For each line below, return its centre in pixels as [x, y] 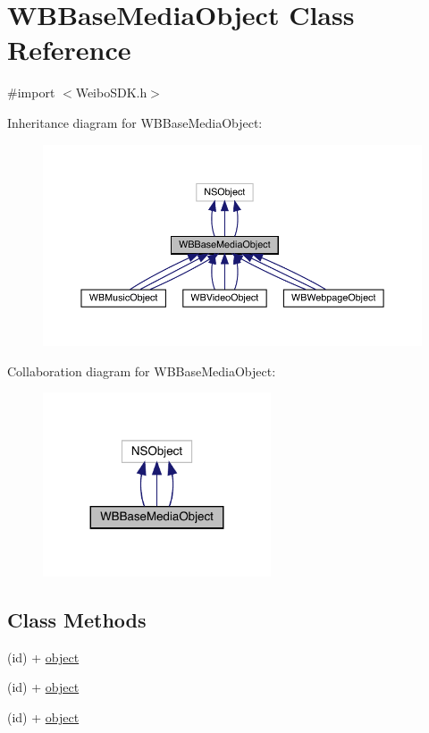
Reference [69, 50]
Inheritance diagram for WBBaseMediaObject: [135, 122]
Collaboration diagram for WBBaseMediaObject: [142, 371]
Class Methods [77, 619]
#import [31, 93]
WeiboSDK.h [111, 93]
